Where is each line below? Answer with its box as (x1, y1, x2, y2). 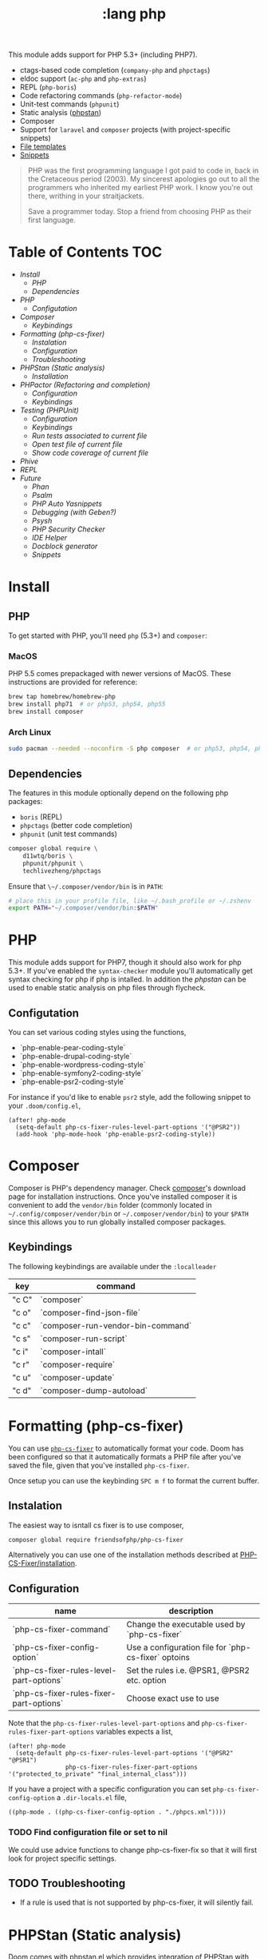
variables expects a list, (95, 1727, 174, 1737)
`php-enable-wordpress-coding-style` (19, 1060, 146, 1069)
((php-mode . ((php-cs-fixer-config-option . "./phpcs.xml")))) (8, 1808, 227, 1817)
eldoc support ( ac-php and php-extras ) (19, 74, 147, 84)
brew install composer (8, 708, 84, 716)
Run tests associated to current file (31, 431, 148, 440)
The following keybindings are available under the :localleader (8, 1261, 217, 1271)
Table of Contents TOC (8, 243, 163, 261)
